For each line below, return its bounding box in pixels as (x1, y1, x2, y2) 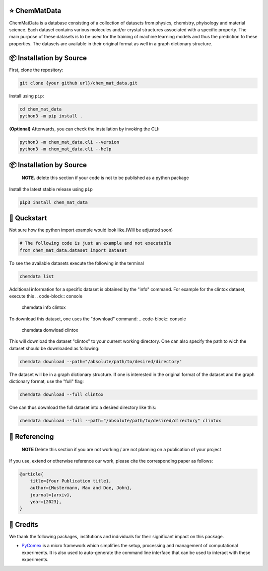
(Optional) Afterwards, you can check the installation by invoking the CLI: (9, 126, 160, 132)
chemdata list (19, 274, 54, 279)
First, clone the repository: (9, 67, 64, 73)
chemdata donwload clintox (21, 327, 78, 333)
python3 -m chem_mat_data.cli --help (19, 146, 112, 152)
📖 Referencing (9, 432, 54, 441)
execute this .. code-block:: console (9, 293, 83, 299)
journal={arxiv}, (30, 492, 72, 497)
